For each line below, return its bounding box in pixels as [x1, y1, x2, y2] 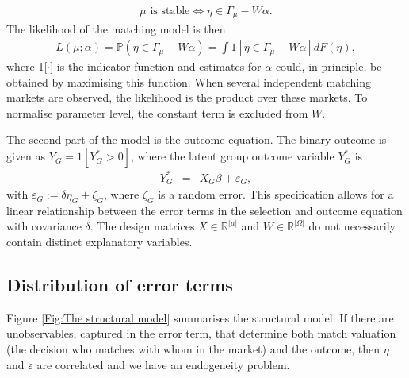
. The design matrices [90, 218, 195, 234]
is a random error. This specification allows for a [158, 186, 394, 202]
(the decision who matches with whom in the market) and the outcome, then [6, 341, 380, 357]
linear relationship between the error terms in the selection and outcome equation [6, 202, 403, 218]
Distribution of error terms [6, 272, 233, 297]
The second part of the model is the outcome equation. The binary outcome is [6, 131, 387, 148]
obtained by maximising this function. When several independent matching [6, 73, 371, 90]
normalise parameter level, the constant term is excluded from [6, 104, 308, 121]
